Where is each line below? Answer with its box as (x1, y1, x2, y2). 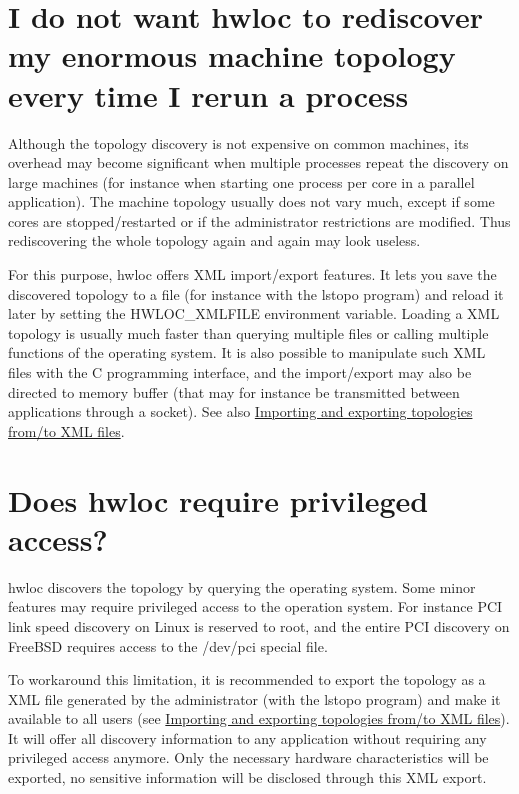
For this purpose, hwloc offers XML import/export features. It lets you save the (8, 264, 497, 285)
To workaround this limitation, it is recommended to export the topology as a (8, 669, 486, 690)
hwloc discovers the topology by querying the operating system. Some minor (8, 576, 476, 597)
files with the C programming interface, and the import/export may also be (8, 362, 472, 383)
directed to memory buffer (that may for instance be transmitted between (8, 381, 460, 402)
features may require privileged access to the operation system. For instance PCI (8, 596, 503, 617)
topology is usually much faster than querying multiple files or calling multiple (8, 322, 489, 343)
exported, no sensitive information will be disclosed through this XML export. (8, 767, 487, 788)
